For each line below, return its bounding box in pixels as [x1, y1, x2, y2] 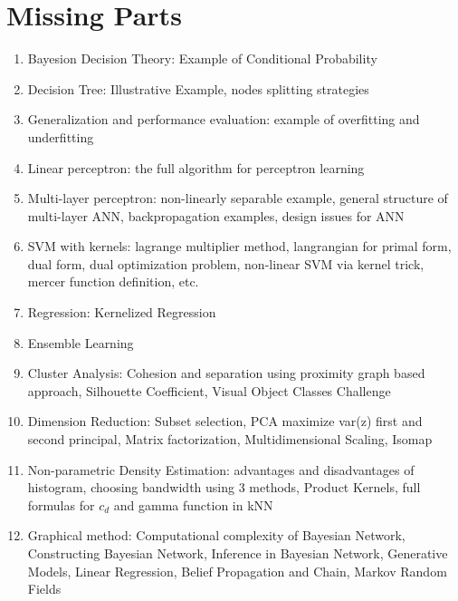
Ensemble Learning [27, 333, 134, 352]
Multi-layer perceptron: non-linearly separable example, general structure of [27, 189, 448, 208]
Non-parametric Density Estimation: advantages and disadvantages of [27, 460, 415, 479]
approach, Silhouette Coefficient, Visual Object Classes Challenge [27, 381, 391, 400]
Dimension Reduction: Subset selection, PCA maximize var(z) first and [27, 412, 423, 431]
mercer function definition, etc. [27, 272, 199, 291]
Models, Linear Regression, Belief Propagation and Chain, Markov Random [27, 561, 447, 580]
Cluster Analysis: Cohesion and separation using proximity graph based [27, 364, 425, 383]
